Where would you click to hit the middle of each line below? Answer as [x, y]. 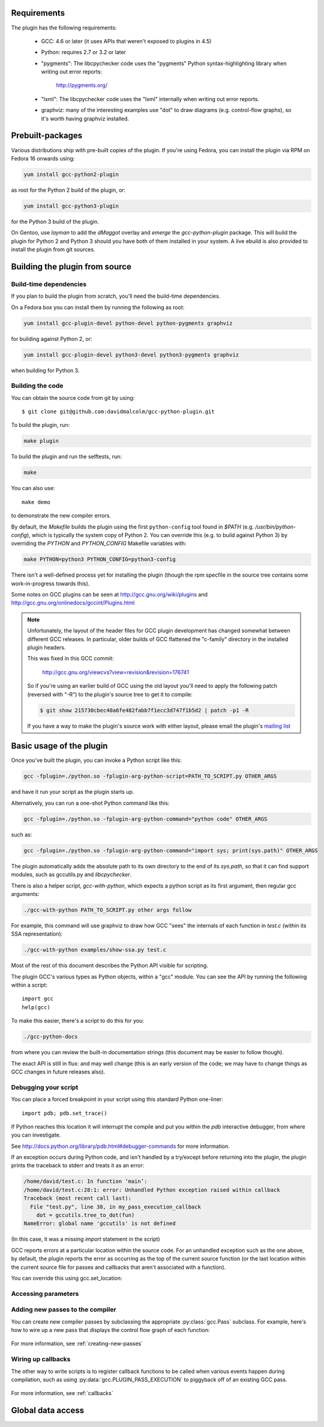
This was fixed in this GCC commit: [70, 658]
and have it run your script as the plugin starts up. [73, 792]
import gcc [38, 999]
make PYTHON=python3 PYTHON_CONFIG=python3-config [100, 560]
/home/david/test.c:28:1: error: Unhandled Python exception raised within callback [152, 1190]
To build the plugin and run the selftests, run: [67, 456]
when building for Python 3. [45, 370]
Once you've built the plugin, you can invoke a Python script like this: [96, 760]
